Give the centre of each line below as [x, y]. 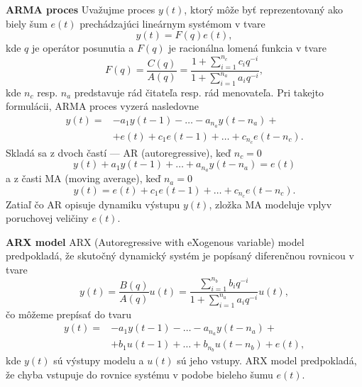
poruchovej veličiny [47, 218]
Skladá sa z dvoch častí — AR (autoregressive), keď [119, 152]
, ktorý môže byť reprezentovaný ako [264, 9]
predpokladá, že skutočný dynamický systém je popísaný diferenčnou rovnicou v [180, 256]
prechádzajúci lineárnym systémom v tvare [172, 23]
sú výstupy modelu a [99, 360]
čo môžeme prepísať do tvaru [69, 314]
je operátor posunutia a [83, 48]
